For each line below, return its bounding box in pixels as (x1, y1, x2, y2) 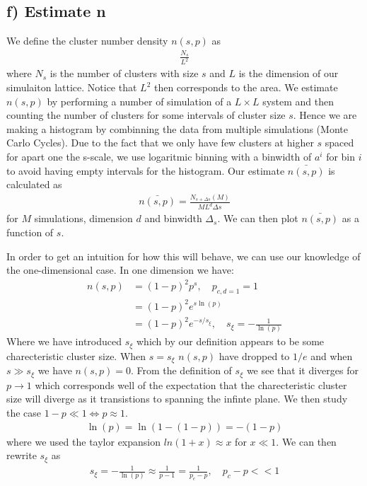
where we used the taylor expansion (6, 434, 161, 449)
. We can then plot (217, 211, 298, 226)
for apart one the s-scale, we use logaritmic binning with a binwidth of (6, 149, 312, 163)
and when (310, 348, 353, 363)
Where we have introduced (6, 334, 122, 349)
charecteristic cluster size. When (6, 348, 146, 363)
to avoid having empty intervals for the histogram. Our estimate (6, 163, 285, 178)
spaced (325, 135, 354, 150)
